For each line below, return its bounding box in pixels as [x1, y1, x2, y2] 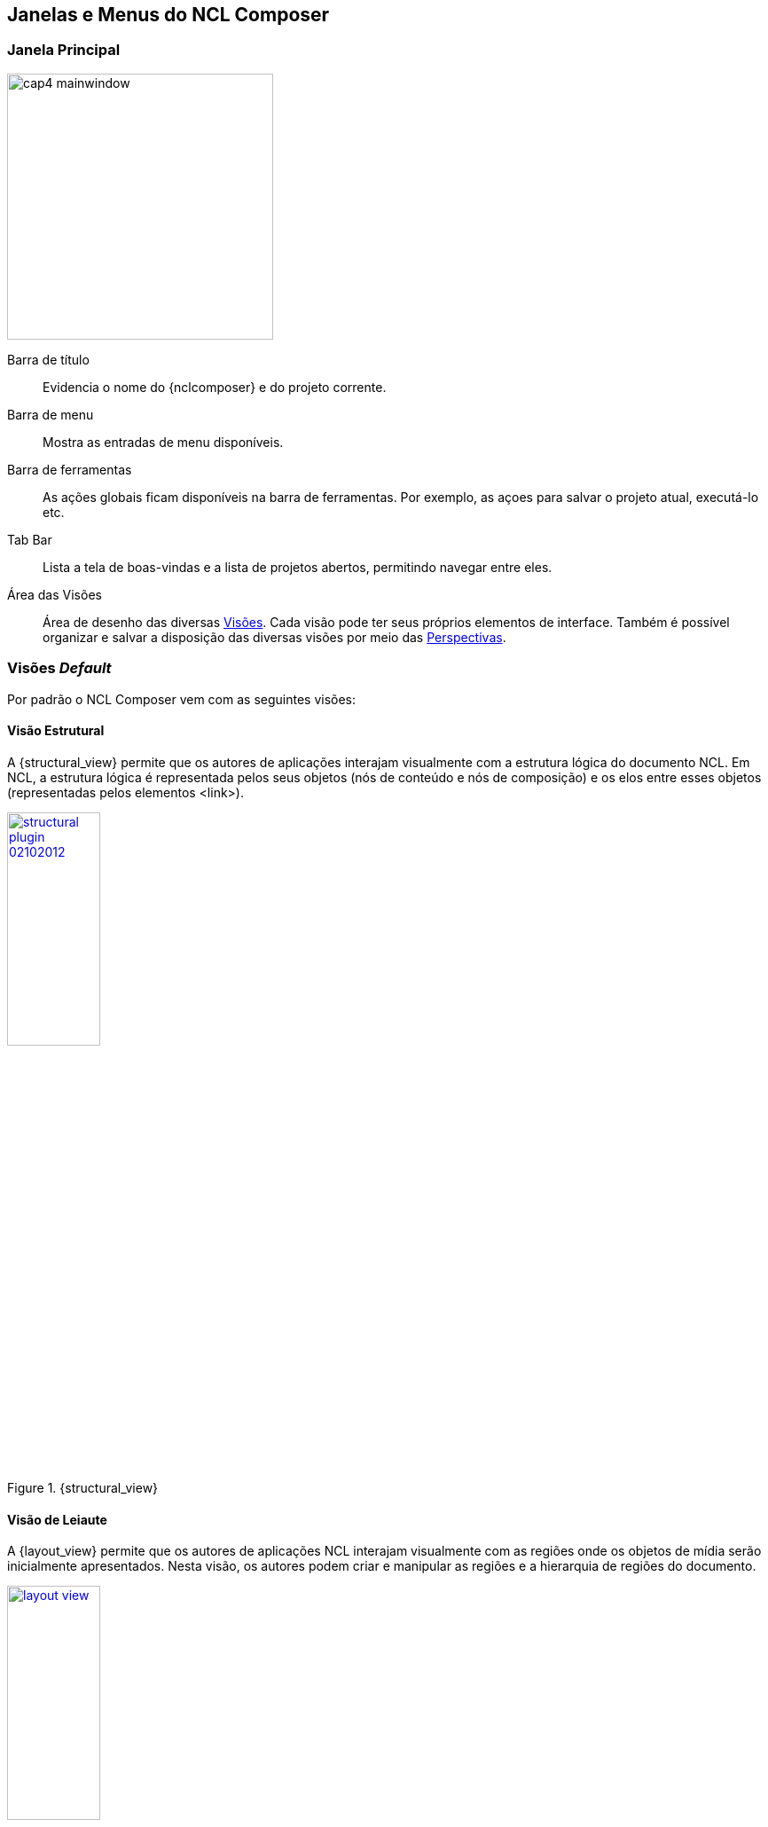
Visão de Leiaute [7, 1511, 107, 1527]
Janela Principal [7, 41, 121, 59]
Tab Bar [7, 531, 52, 547]
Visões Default [7, 659, 112, 678]
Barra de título [7, 351, 90, 367]
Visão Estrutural [7, 723, 105, 739]
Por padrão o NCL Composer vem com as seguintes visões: [7, 691, 357, 707]
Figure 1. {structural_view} [7, 1479, 159, 1495]
